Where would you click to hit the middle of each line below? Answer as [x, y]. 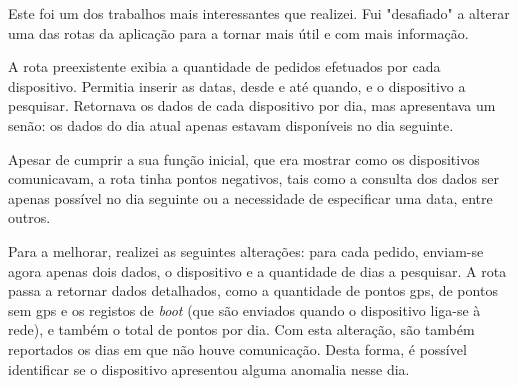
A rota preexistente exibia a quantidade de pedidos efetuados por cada [224, 66]
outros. [29, 217]
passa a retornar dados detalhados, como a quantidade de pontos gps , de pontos [253, 290]
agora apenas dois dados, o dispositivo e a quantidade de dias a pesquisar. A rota [257, 270]
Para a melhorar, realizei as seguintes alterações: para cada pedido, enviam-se [246, 250]
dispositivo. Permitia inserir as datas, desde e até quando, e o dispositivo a [237, 85]
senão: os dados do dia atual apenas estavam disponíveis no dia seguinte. [231, 124]
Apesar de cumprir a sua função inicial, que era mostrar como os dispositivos [244, 158]
